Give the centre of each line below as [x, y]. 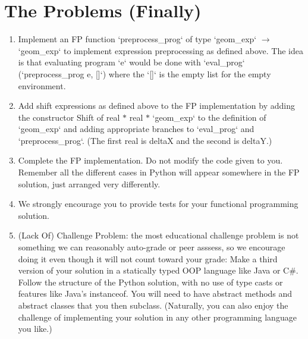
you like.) [35, 329]
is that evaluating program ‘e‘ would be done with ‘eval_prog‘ [131, 62]
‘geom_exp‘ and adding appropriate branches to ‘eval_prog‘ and [136, 129]
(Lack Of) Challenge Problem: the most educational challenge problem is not [158, 235]
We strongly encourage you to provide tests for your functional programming [158, 204]
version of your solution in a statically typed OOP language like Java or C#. [158, 270]
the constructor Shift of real [69, 117]
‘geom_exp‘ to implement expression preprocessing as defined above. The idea [161, 50]
